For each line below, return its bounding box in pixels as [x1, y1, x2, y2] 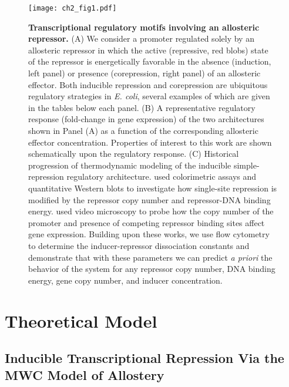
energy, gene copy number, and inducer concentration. [28, 274, 223, 286]
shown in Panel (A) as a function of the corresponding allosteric [28, 124, 258, 136]
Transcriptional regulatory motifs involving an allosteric [28, 21, 260, 33]
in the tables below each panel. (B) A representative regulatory [28, 101, 256, 113]
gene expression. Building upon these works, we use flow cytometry [28, 228, 270, 240]
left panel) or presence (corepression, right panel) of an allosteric [28, 67, 261, 79]
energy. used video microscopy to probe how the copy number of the [28, 205, 274, 217]
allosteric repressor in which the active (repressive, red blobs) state [28, 43, 268, 56]
